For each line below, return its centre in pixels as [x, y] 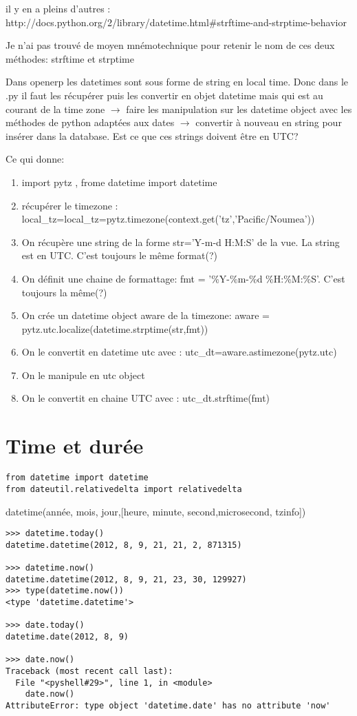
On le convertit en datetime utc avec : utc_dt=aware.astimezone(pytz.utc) [179, 352]
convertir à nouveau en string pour [269, 122]
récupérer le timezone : [70, 205]
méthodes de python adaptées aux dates [90, 122]
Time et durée [75, 446]
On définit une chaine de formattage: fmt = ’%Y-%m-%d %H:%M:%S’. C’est [183, 278]
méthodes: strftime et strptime [70, 58]
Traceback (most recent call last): [89, 671]
